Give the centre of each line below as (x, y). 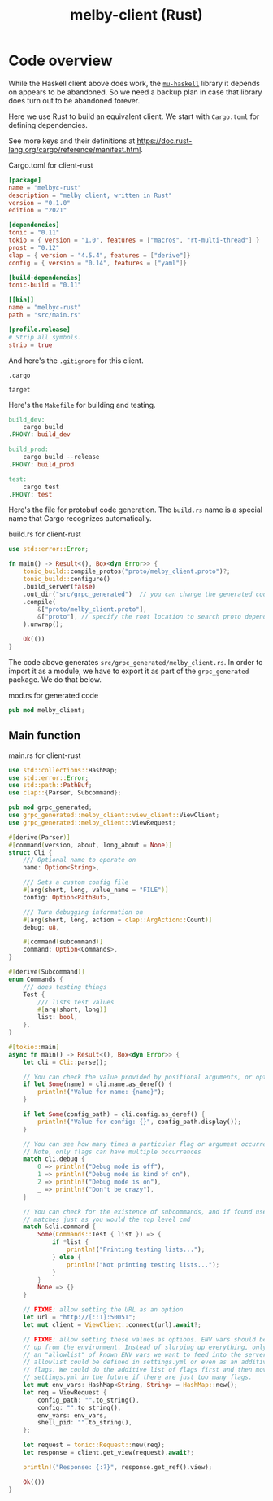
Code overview (61, 61)
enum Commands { (36, 979)
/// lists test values (76, 1002)
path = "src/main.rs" (45, 315)
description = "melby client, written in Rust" (91, 195)
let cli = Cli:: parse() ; (65, 1062)
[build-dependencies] (45, 278)
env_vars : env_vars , (72, 1415)
